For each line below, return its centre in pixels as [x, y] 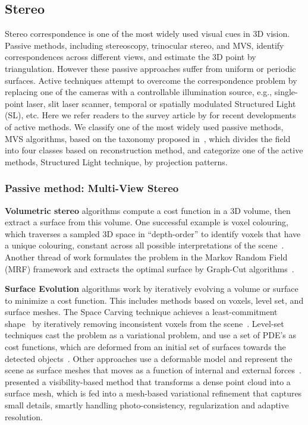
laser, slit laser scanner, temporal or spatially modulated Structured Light [161, 103]
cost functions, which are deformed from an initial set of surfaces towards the [145, 347]
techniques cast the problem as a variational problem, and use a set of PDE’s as [151, 335]
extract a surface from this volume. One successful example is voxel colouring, [147, 222]
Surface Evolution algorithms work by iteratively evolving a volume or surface [152, 289]
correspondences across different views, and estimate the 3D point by [131, 57]
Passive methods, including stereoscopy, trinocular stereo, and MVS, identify [144, 45]
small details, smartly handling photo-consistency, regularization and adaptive [147, 405]
